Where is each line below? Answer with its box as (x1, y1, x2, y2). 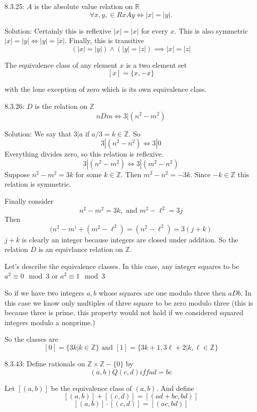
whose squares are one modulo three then (98, 288, 226, 298)
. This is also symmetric (174, 25, 248, 36)
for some (75, 169, 102, 179)
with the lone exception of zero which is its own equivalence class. (5, 84, 207, 94)
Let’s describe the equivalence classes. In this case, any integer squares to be (5, 260, 239, 271)
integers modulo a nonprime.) (5, 317, 95, 327)
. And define (156, 382, 194, 393)
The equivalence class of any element (5, 59, 117, 70)
